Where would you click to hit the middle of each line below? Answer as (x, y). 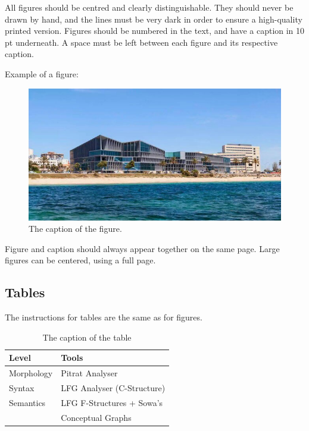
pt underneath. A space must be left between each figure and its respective (141, 42)
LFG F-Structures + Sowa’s (112, 402)
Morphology (31, 373)
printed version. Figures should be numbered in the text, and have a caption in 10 (155, 31)
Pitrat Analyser (89, 373)
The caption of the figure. (75, 229)
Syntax (22, 387)
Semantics (27, 402)
